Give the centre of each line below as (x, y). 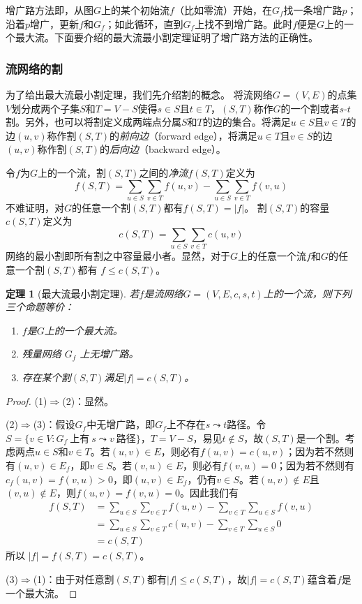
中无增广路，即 (121, 424)
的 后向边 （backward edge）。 (163, 149)
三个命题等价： (40, 307)
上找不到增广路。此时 (244, 23)
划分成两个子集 (46, 108)
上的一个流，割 (71, 172)
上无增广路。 (109, 354)
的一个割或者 (310, 108)
